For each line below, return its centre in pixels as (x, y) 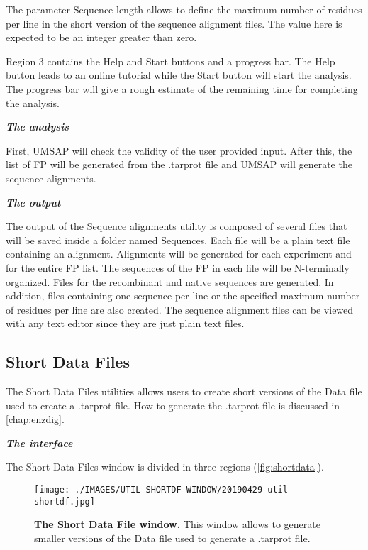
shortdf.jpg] (65, 501)
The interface (39, 442)
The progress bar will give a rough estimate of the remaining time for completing (182, 88)
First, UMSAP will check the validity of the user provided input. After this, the (179, 150)
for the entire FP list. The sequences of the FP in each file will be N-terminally (178, 267)
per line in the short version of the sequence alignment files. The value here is (174, 23)
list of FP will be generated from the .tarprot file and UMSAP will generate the (179, 164)
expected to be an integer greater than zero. (101, 37)
